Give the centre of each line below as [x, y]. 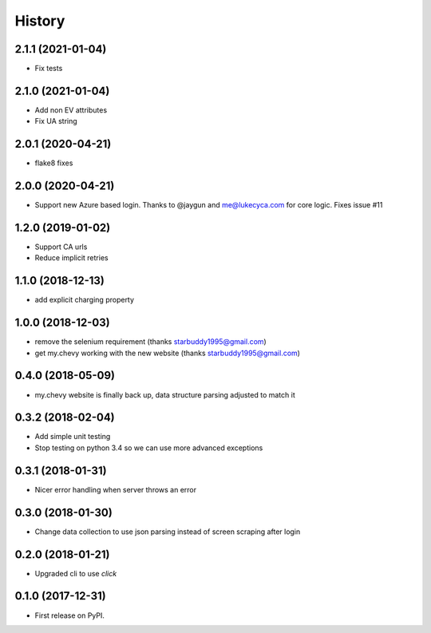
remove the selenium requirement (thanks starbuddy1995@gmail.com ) [150, 342]
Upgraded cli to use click [76, 573]
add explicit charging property [85, 300]
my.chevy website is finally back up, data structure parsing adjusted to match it [165, 394]
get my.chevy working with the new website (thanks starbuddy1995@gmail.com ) [168, 353]
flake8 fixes [54, 163]
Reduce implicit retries [71, 258]
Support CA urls [61, 247]
